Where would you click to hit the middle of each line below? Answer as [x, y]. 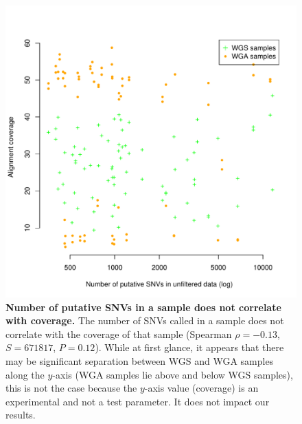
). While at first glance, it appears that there [189, 347]
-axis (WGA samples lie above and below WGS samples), [173, 374]
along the [25, 374]
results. [21, 415]
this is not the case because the [71, 388]
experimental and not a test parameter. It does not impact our [138, 401]
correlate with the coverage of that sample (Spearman [119, 333]
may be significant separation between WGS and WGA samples [140, 360]
